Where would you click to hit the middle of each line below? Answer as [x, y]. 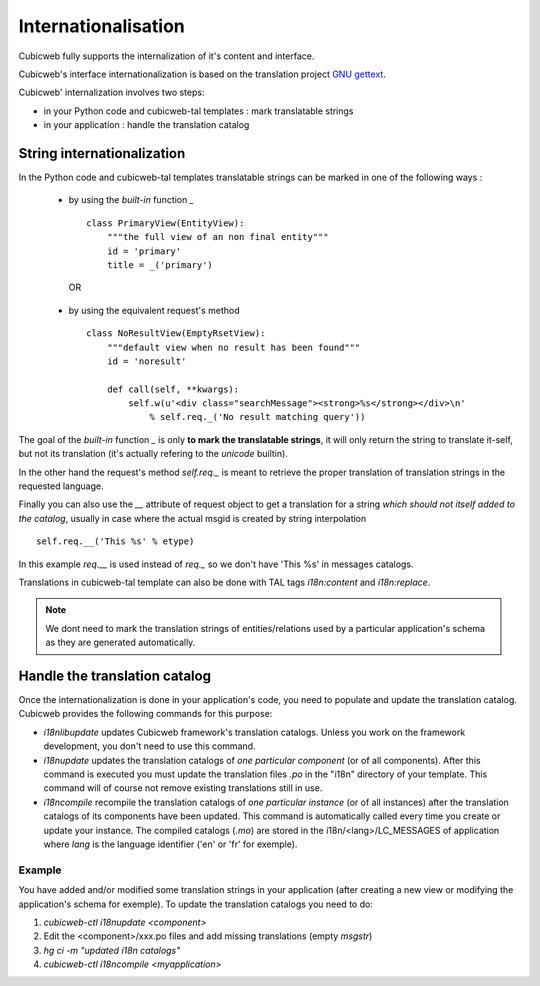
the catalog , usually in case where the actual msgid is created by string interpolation [192, 518]
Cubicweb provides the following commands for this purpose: [145, 714]
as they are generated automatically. [120, 642]
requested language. [61, 486]
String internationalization [102, 153]
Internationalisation [101, 26]
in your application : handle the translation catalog [146, 125]
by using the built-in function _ [131, 200]
